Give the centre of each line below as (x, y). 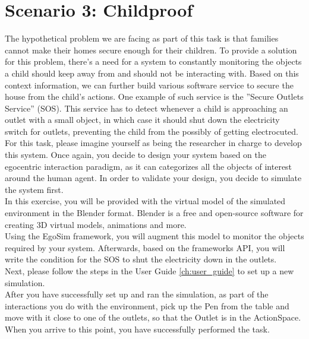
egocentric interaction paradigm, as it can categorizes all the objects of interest (149, 166)
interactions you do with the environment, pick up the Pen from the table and (147, 305)
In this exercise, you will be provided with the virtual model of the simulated (145, 201)
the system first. (34, 189)
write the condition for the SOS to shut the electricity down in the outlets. (141, 259)
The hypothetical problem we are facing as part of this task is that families (142, 38)
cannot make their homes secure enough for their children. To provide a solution (151, 50)
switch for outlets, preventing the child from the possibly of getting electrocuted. (152, 131)
